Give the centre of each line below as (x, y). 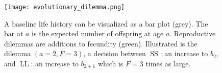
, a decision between (115, 53)
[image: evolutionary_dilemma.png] (65, 7)
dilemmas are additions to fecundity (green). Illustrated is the (101, 43)
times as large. (168, 64)
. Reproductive (193, 33)
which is (110, 64)
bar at (14, 33)
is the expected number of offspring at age (98, 33)
